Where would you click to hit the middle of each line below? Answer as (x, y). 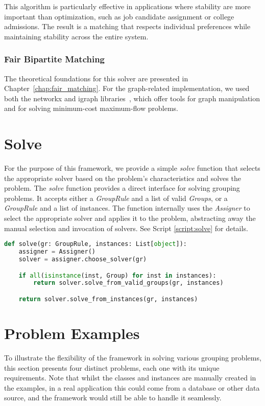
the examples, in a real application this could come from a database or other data (132, 387)
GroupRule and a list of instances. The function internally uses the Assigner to (127, 208)
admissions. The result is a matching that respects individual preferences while (127, 26)
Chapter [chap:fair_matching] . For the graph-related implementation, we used (127, 88)
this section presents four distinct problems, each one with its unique (112, 367)
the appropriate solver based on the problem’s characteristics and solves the (123, 178)
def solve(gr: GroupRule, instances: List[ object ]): (95, 244)
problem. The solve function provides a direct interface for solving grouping (122, 188)
